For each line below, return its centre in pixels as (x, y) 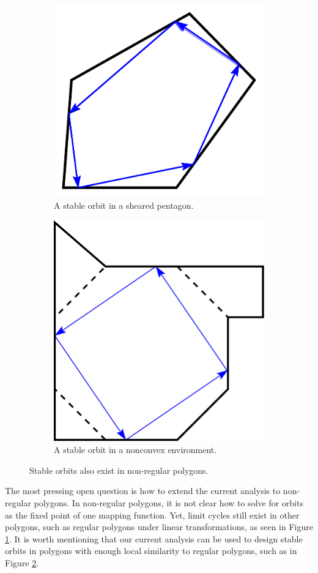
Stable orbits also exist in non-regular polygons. (119, 470)
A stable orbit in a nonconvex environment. (135, 450)
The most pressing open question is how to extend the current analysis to (143, 491)
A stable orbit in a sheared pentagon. (124, 205)
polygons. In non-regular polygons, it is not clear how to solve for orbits (168, 502)
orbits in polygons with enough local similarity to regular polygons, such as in (151, 551)
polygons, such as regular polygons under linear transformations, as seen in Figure (159, 527)
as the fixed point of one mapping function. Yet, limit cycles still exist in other (152, 515)
